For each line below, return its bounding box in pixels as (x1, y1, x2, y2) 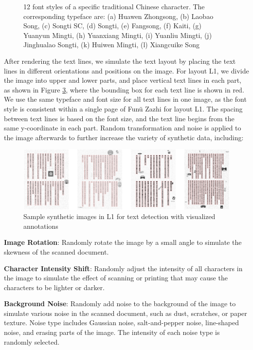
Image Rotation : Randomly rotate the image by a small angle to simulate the (4, 237, 242, 247)
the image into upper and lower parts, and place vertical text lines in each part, (4, 75, 242, 85)
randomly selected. (4, 336, 60, 347)
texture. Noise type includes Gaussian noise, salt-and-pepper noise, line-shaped (4, 317, 239, 328)
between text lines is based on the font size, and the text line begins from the (4, 113, 235, 123)
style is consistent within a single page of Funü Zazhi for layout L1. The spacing (4, 103, 243, 113)
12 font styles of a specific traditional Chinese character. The (23, 1, 205, 11)
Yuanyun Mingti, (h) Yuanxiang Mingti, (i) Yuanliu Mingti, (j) (23, 30, 212, 40)
